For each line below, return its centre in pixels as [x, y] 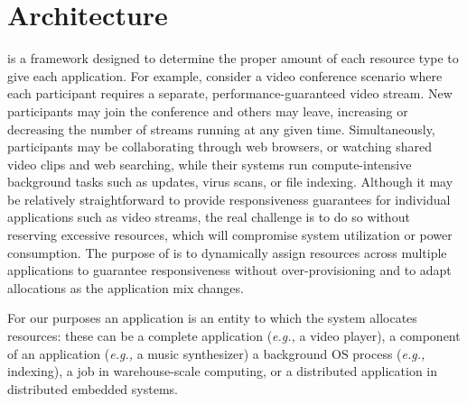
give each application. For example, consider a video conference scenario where [225, 75]
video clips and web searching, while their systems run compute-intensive [210, 164]
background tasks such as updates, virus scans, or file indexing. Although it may [230, 182]
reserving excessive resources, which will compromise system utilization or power [230, 235]
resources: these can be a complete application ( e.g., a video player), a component [234, 336]
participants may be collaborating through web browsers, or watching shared [219, 147]
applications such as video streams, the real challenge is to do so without [209, 217]
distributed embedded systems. [93, 388]
